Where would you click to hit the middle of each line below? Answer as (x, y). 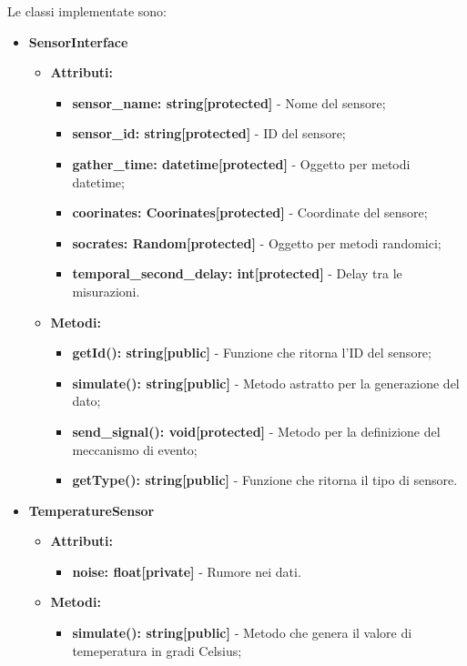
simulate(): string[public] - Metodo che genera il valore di (242, 633)
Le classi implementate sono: (87, 11)
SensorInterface (78, 41)
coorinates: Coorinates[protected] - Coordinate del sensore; (250, 212)
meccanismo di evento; (135, 449)
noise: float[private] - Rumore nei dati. (187, 571)
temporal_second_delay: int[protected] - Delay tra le (237, 273)
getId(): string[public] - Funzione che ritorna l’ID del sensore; (252, 353)
